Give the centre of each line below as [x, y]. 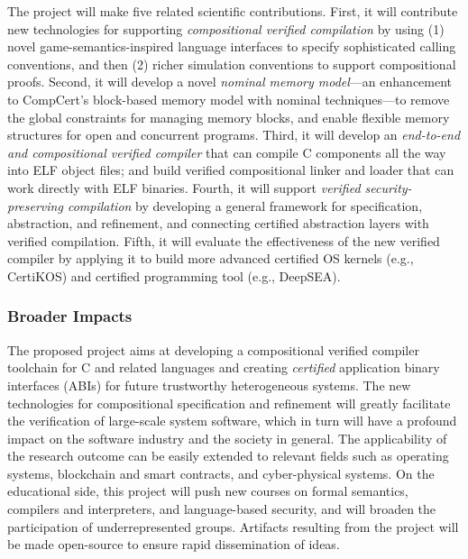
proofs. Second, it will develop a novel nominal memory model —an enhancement [230, 82]
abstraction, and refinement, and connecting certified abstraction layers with [218, 223]
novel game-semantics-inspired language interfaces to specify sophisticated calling [232, 46]
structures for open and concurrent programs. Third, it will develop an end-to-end [234, 135]
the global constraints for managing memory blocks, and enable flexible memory [229, 117]
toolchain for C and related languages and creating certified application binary [224, 367]
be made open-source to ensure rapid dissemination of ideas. [174, 544]
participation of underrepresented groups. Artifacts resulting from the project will [233, 526]
